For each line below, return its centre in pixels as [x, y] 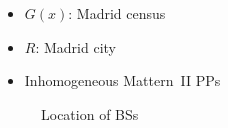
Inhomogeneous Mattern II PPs [122, 80]
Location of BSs [90, 113]
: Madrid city [75, 46]
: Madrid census [117, 12]
